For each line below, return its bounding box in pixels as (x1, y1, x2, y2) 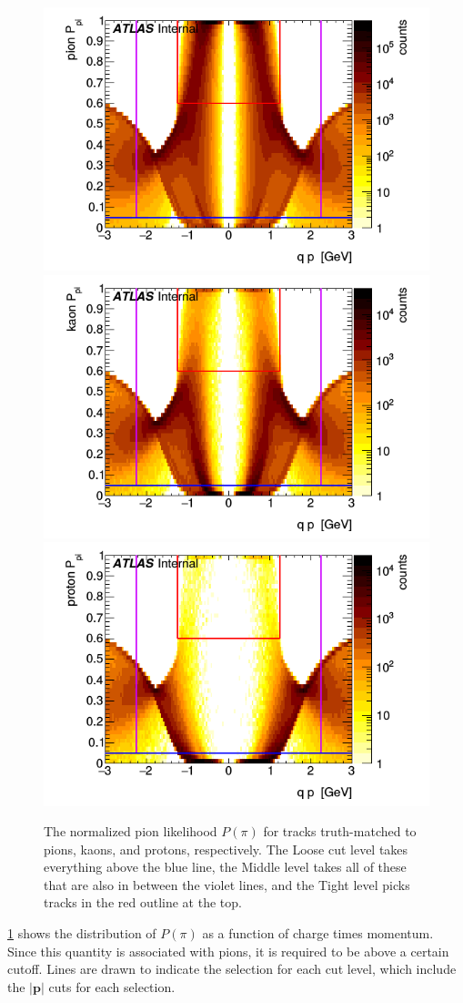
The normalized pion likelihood (44, 822, 217, 841)
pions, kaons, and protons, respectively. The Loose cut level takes (44, 839, 408, 858)
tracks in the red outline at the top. (44, 893, 242, 912)
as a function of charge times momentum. (202, 924, 434, 943)
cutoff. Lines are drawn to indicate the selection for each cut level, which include (7, 959, 457, 978)
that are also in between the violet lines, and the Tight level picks (44, 875, 410, 894)
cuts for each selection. (48, 977, 176, 996)
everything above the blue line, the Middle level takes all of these (44, 857, 407, 876)
